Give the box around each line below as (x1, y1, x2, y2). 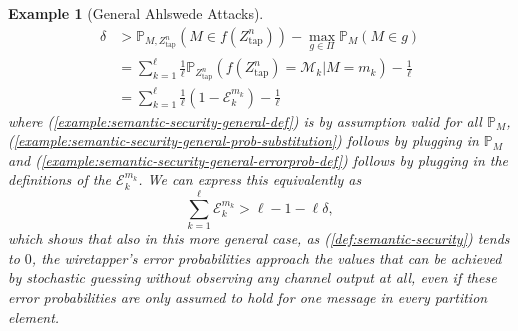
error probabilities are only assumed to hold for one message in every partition (8, 286, 488, 307)
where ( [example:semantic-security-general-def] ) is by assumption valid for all (8, 110, 482, 131)
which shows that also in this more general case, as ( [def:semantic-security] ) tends (8, 228, 510, 249)
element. (8, 306, 60, 327)
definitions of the (8, 169, 112, 190)
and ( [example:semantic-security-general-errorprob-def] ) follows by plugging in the (8, 149, 509, 170)
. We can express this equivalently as (138, 169, 362, 190)
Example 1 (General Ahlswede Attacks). (8, 3, 264, 23)
